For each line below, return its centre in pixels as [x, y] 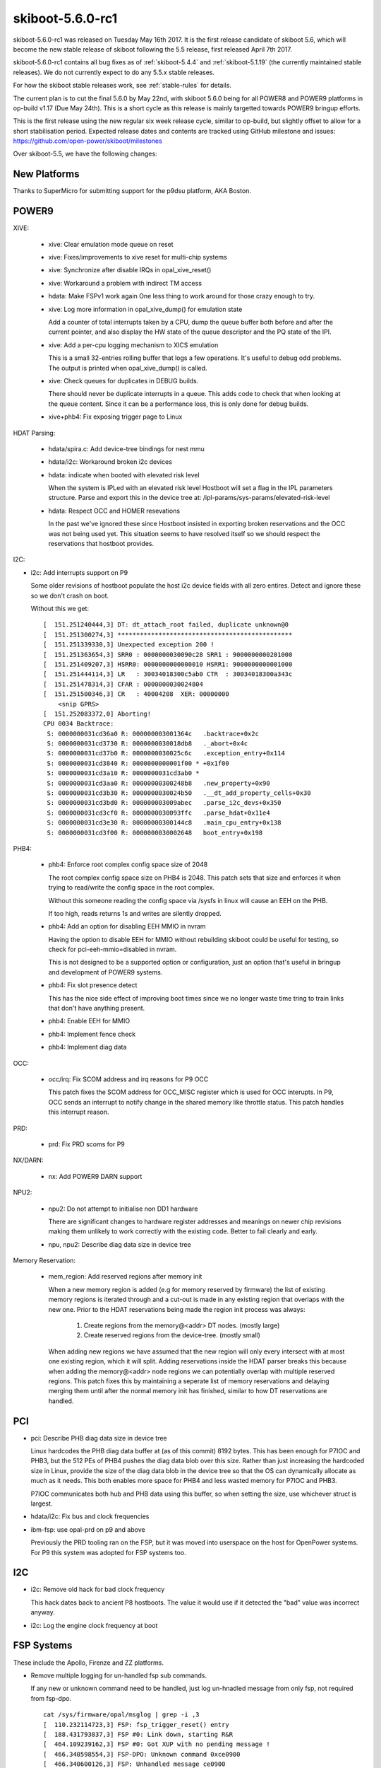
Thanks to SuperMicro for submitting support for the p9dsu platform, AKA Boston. [132, 191]
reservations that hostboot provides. [101, 544]
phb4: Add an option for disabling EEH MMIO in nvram [127, 926]
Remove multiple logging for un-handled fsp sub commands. [119, 1675]
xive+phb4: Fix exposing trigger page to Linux [115, 417]
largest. [42, 1504]
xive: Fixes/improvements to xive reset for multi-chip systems [138, 257]
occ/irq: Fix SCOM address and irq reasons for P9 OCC [128, 1079]
